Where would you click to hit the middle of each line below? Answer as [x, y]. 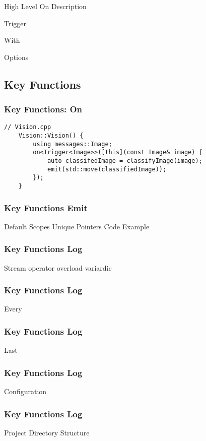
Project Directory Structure [47, 432]
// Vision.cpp [28, 127]
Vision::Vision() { [51, 136]
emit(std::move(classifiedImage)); [107, 169]
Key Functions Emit [46, 207]
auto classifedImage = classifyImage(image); [125, 161]
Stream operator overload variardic [58, 267]
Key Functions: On [43, 109]
